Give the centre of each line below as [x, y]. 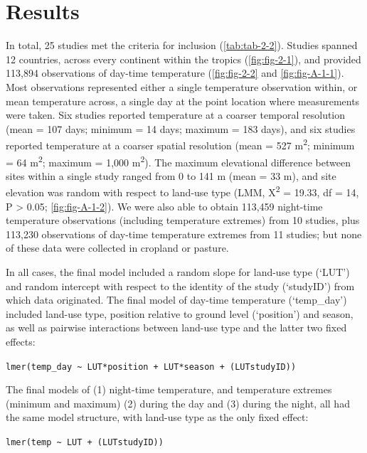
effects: [21, 341]
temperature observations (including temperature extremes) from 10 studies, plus [183, 220]
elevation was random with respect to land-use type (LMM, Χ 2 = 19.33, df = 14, [182, 191]
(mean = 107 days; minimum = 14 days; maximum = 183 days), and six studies [181, 128]
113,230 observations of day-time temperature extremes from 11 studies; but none [184, 234]
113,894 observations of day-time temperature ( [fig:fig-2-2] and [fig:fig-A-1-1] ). [175, 73]
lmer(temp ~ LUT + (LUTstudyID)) [85, 442]
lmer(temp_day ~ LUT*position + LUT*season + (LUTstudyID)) [151, 367]
